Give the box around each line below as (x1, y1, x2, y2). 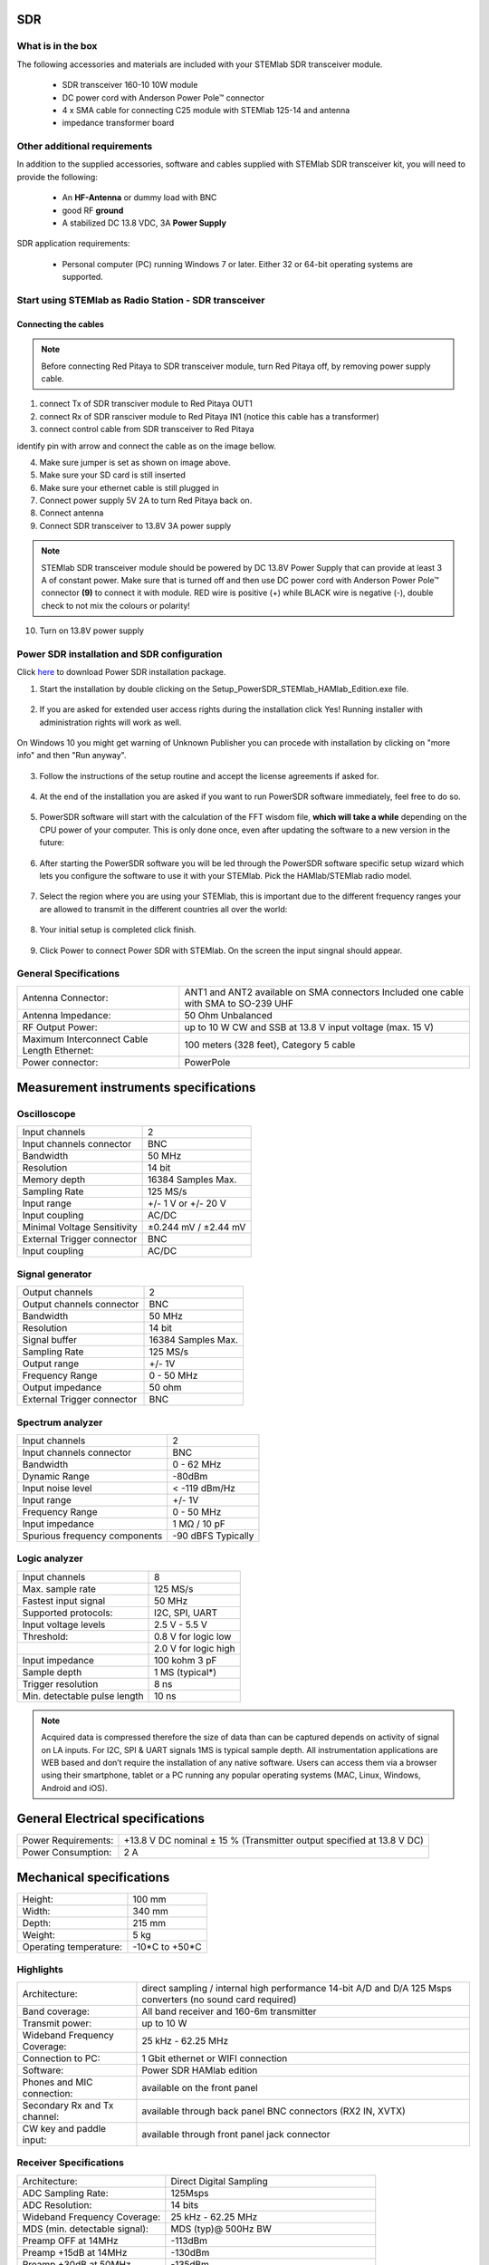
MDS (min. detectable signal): (22, 2222, 149, 2235)
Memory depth (22, 1173, 86, 1186)
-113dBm (170, 2234, 208, 2247)
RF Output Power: (22, 1020, 99, 1033)
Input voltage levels (22, 1618, 106, 1631)
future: (39, 837, 65, 848)
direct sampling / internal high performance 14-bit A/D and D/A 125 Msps (141, 1981, 452, 1994)
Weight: (22, 1929, 56, 1942)
